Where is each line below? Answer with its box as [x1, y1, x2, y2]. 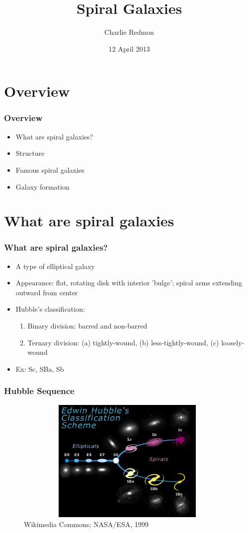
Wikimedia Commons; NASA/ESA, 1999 [24, 519, 149, 530]
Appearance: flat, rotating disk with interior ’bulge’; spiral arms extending [15, 277, 242, 288]
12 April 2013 [108, 43, 150, 54]
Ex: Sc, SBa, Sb [15, 363, 64, 374]
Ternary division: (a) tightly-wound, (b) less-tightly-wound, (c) [27, 337, 219, 347]
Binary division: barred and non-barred [27, 321, 148, 331]
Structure [15, 148, 45, 158]
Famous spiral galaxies [15, 164, 84, 175]
